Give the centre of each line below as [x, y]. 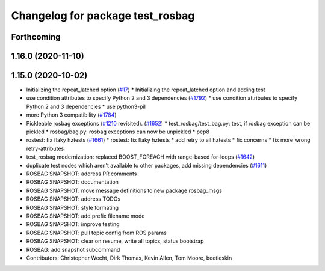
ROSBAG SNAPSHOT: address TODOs [73, 199]
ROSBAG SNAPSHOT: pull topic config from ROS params [96, 233]
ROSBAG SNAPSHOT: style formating [73, 207]
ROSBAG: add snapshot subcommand [73, 249]
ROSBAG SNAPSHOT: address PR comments [82, 174]
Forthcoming [36, 37]
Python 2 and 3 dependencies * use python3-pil [86, 106]
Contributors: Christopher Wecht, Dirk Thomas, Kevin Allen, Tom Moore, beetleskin [129, 258]
